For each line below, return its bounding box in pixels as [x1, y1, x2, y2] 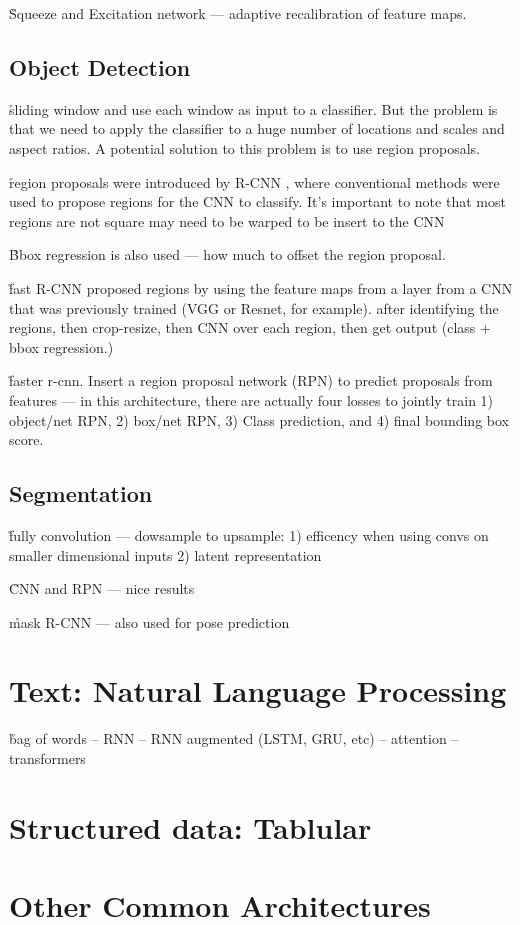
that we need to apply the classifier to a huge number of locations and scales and [9, 118, 505, 139]
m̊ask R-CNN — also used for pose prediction [9, 611, 290, 632]
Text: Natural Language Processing [9, 670, 507, 711]
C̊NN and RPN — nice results [9, 578, 195, 599]
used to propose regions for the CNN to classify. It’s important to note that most [9, 191, 506, 212]
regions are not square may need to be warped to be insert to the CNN [9, 210, 445, 231]
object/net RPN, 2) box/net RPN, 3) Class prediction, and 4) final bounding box [9, 409, 509, 430]
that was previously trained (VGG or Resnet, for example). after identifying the [9, 297, 499, 318]
